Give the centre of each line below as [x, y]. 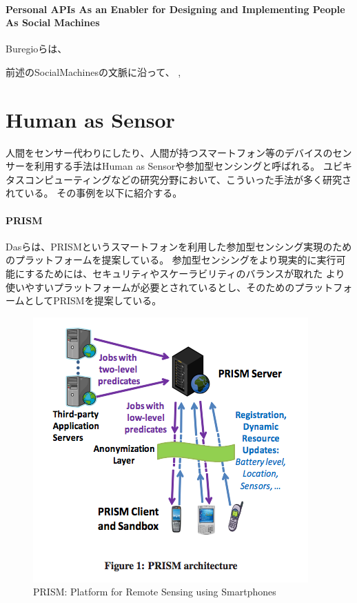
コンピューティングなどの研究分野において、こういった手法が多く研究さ [188, 179]
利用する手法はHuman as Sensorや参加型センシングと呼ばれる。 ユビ [188, 166]
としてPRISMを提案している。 [93, 300]
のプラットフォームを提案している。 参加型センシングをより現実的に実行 [171, 260]
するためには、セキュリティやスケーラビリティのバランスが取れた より [185, 274]
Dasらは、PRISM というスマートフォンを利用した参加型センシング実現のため [179, 246]
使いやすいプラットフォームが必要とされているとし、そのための [150, 287]
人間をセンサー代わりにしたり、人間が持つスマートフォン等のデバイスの [169, 152]
